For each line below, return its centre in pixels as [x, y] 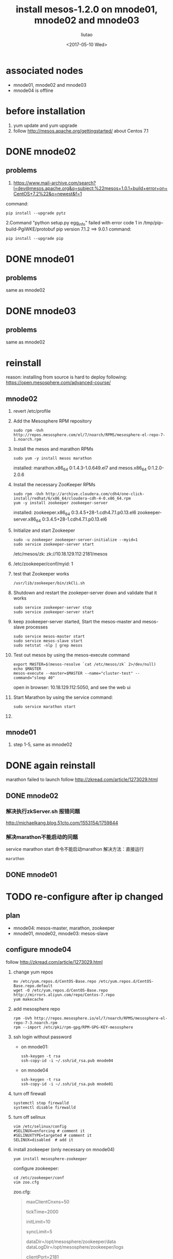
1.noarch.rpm [27, 440]
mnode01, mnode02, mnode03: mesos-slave [61, 933]
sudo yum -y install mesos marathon [52, 459]
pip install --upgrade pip [35, 239]
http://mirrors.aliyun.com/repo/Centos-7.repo [64, 995]
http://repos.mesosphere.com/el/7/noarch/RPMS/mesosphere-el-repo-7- [89, 435]
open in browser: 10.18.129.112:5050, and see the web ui [72, 687]
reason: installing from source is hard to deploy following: [66, 377]
